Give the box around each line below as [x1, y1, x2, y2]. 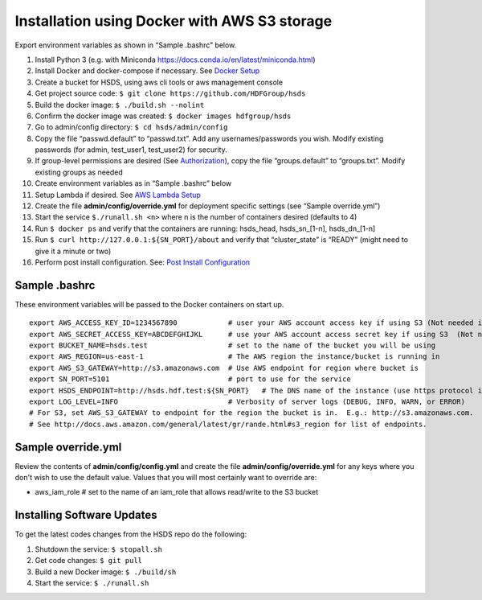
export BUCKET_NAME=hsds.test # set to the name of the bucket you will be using [29, 341, 436, 350]
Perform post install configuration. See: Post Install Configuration [35, 257, 251, 267]
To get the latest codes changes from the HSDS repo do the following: [14, 529, 247, 539]
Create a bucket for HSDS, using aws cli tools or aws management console [35, 77, 284, 87]
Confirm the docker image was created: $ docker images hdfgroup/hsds [35, 111, 292, 121]
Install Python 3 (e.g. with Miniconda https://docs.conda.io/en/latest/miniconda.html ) [35, 55, 317, 64]
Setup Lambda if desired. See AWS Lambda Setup [35, 190, 201, 199]
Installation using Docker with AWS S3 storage [14, 12, 333, 30]
